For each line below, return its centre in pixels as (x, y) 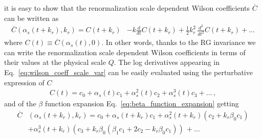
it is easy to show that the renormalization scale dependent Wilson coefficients (127, 8)
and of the (20, 103)
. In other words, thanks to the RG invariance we (179, 42)
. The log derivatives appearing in (167, 62)
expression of (24, 82)
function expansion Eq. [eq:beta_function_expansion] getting (142, 103)
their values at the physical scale (55, 62)
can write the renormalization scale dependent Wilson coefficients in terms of (125, 52)
